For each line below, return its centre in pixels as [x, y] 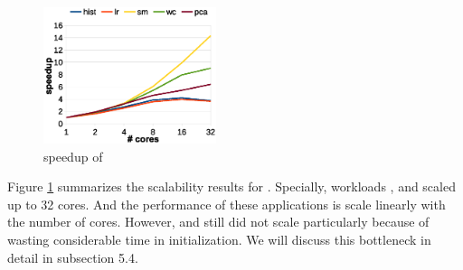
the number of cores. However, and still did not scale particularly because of [218, 222]
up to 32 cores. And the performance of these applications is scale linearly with [227, 204]
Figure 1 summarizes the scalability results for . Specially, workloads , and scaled [231, 186]
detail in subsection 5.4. [73, 257]
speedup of [73, 156]
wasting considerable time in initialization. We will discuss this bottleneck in [219, 240]
